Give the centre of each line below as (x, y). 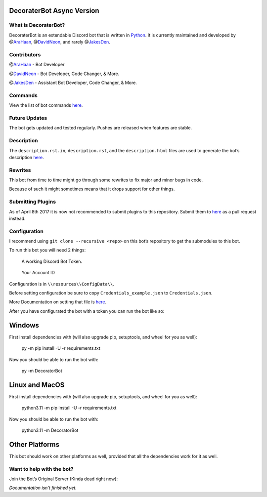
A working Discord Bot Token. (52, 261)
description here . (26, 157)
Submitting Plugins (33, 202)
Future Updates (28, 118)
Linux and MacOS (37, 385)
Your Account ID (38, 273)
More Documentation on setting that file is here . (58, 302)
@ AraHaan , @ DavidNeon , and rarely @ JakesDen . (60, 42)
